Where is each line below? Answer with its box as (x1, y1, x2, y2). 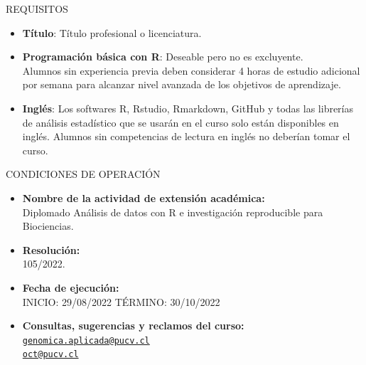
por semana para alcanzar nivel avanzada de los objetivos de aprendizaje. (22, 77, 341, 92)
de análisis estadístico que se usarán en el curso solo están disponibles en (22, 115, 339, 129)
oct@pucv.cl (22, 349, 79, 360)
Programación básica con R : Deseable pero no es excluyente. (22, 49, 303, 64)
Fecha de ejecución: (22, 280, 119, 295)
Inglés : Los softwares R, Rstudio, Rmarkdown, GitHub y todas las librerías (22, 100, 354, 115)
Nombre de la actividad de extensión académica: (22, 190, 265, 205)
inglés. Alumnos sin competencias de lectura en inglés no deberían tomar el (22, 129, 350, 144)
